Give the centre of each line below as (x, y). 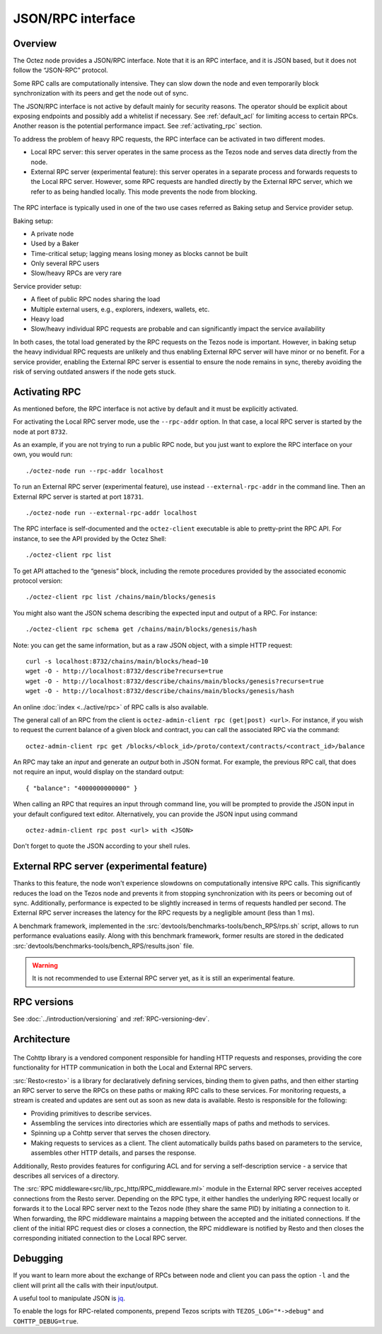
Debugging (38, 1259)
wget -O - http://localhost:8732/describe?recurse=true (125, 671)
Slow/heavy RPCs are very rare (76, 273)
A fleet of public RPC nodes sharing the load (95, 299)
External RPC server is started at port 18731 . (79, 497)
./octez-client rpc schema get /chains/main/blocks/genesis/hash (141, 629)
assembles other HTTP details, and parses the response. (114, 1153)
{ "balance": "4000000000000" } (82, 788)
